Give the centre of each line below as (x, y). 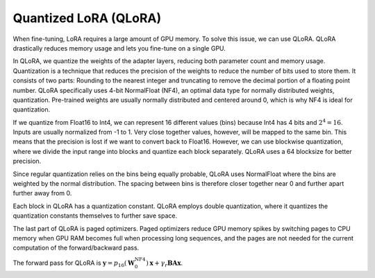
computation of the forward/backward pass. (76, 248)
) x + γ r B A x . (165, 263)
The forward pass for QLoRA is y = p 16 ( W (74, 263)
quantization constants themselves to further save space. (95, 216)
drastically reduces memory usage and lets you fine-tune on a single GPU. (119, 48)
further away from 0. (42, 193)
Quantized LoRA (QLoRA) (87, 18)
